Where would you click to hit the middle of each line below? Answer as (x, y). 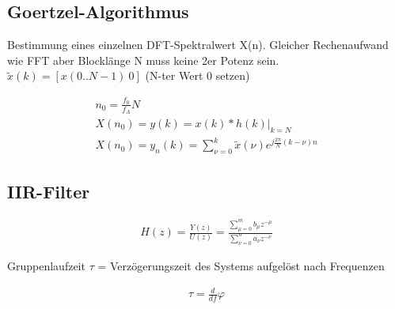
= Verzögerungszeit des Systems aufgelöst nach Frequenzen (241, 266)
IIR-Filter (49, 191)
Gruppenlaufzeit (46, 266)
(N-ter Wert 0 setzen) (197, 75)
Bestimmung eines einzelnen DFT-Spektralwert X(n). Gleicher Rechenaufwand (198, 45)
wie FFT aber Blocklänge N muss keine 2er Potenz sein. (143, 60)
